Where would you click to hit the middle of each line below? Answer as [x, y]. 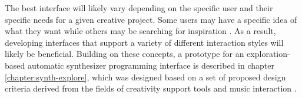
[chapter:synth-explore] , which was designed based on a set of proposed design [145, 77]
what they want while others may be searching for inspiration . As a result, [140, 31]
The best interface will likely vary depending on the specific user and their [139, 8]
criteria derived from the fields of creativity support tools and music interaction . [151, 88]
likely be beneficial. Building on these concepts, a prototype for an [125, 54]
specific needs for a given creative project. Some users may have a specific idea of [151, 19]
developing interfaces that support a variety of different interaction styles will [144, 42]
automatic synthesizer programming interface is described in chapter [151, 65]
